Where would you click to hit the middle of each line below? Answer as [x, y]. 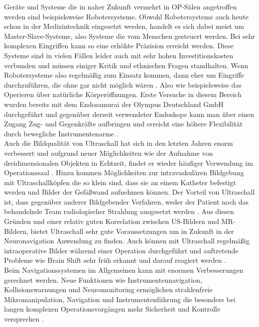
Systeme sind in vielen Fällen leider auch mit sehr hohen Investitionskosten [119, 55]
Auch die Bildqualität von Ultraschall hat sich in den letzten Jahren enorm [119, 143]
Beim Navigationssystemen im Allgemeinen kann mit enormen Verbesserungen [124, 270]
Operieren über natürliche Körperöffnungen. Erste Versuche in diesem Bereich [123, 94]
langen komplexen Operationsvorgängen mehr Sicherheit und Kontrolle [112, 309]
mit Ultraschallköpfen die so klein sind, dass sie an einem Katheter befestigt [120, 182]
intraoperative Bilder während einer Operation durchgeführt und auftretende [121, 250]
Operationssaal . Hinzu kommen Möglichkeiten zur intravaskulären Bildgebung [124, 172]
